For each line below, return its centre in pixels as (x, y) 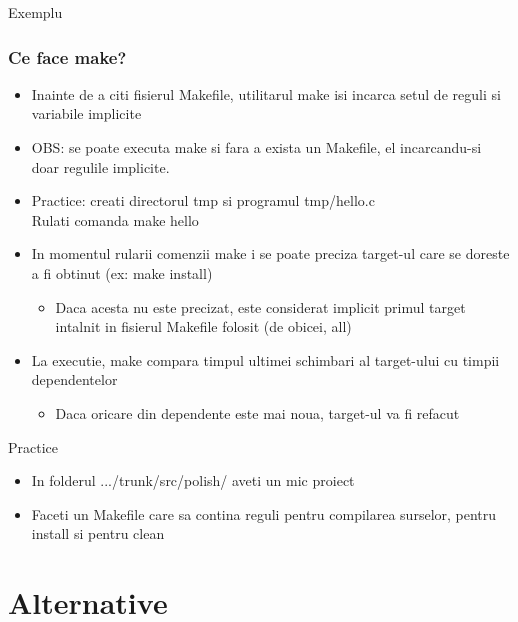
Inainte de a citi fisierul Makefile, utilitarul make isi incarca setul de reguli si (266, 93)
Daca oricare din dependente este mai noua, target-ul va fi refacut (257, 412)
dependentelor (74, 379)
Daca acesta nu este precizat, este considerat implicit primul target (260, 306)
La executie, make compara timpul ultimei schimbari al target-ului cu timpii (265, 359)
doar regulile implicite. (100, 166)
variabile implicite (86, 113)
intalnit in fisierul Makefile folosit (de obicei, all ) (203, 326)
